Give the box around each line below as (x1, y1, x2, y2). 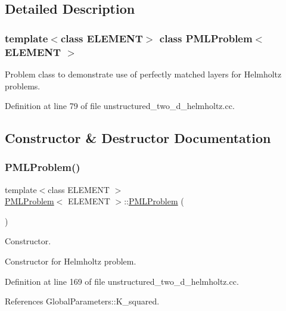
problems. (5, 79, 41, 92)
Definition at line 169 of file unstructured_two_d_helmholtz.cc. (5, 275, 239, 287)
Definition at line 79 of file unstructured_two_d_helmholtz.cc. (5, 99, 235, 112)
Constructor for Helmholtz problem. (5, 255, 136, 268)
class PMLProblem (159, 30, 253, 45)
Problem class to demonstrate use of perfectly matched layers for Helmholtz (5, 67, 282, 80)
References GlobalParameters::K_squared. (5, 295, 160, 307)
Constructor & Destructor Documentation (5, 129, 271, 147)
